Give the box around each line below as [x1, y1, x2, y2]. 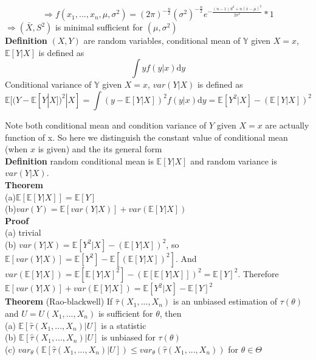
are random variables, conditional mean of [83, 34, 241, 47]
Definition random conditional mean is [5, 154, 154, 167]
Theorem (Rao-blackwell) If [5, 295, 113, 308]
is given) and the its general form [38, 143, 162, 155]
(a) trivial [5, 226, 41, 239]
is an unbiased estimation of [173, 295, 278, 308]
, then [159, 306, 182, 319]
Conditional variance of [5, 78, 92, 91]
